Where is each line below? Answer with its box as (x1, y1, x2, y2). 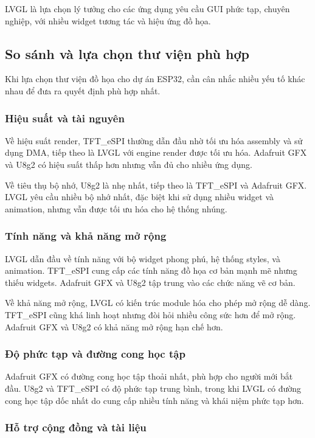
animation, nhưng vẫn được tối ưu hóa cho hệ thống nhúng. (5, 202, 227, 215)
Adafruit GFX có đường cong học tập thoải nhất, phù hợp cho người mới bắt (5, 370, 293, 383)
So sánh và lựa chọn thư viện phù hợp (5, 44, 249, 63)
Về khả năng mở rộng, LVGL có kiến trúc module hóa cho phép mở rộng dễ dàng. (5, 296, 311, 309)
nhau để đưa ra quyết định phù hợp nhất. (5, 84, 161, 97)
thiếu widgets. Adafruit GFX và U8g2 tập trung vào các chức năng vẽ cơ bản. (5, 276, 296, 288)
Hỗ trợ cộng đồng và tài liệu (5, 420, 147, 435)
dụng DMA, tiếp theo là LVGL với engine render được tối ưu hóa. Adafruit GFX (5, 146, 307, 159)
